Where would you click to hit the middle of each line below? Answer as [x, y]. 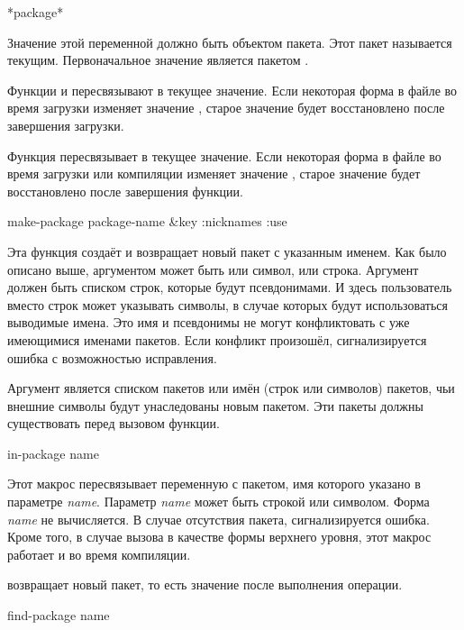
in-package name [53, 453]
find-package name [59, 615]
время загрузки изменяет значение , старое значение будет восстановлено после [226, 108]
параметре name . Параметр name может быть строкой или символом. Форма [218, 502]
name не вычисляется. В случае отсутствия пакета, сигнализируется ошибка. [218, 519]
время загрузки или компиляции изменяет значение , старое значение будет [214, 173]
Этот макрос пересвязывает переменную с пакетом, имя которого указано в [214, 484]
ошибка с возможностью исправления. [112, 357]
